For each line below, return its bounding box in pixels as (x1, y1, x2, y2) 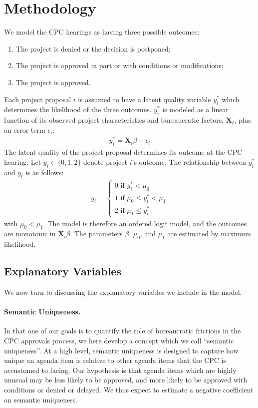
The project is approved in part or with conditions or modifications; (15, 60, 224, 71)
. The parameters (70, 228, 123, 239)
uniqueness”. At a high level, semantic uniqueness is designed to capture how (4, 345, 239, 355)
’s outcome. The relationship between (132, 156, 246, 167)
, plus (234, 115, 251, 125)
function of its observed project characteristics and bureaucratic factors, (4, 115, 224, 125)
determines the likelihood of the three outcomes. (4, 104, 152, 115)
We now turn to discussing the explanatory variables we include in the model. (4, 287, 242, 297)
